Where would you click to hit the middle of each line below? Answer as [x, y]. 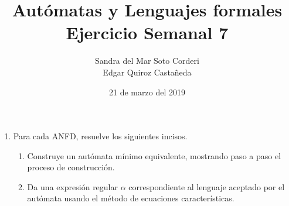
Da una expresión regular [72, 186]
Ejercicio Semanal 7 [147, 32]
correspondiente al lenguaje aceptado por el [207, 186]
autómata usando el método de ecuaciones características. [131, 198]
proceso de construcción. [71, 167]
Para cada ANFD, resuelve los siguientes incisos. [100, 136]
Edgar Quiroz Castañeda [147, 72]
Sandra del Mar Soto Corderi [147, 61]
